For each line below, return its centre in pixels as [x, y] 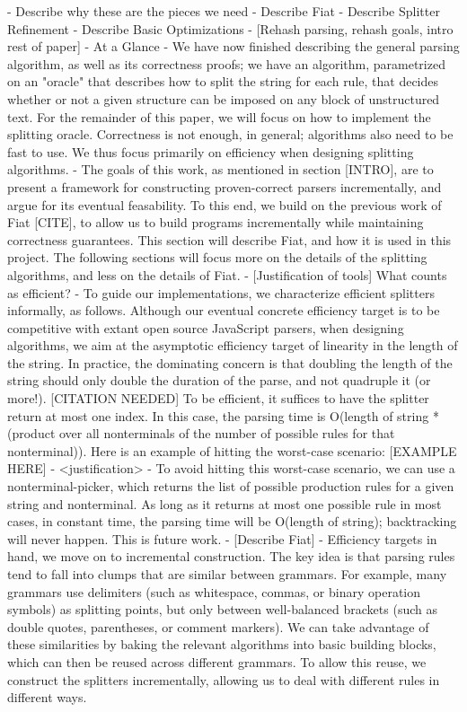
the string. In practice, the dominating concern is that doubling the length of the [230, 362]
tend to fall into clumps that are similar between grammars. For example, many [227, 574]
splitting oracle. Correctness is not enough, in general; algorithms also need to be [230, 134]
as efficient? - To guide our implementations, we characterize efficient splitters [221, 292]
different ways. [47, 697]
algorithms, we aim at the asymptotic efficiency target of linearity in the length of [233, 345]
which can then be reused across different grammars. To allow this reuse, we [217, 661]
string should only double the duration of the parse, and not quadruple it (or [219, 380]
